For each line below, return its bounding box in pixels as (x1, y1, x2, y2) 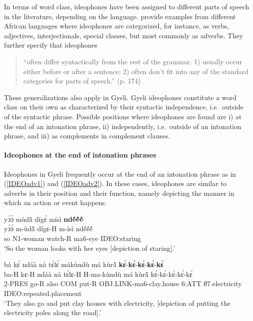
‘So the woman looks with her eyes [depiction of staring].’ (4, 242, 176, 253)
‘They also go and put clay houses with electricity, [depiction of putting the (4, 297, 230, 308)
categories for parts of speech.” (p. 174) (23, 76, 141, 86)
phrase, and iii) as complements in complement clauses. (4, 131, 170, 141)
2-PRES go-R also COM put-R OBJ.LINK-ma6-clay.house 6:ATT (4, 278, 202, 289)
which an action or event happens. (4, 197, 107, 208)
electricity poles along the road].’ (4, 307, 101, 318)
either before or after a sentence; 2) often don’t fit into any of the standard (23, 66, 249, 76)
